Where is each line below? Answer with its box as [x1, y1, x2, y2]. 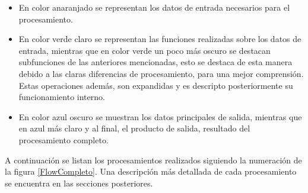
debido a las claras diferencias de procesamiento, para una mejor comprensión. [18, 67, 304, 79]
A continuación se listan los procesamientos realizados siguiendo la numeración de [5, 153, 302, 166]
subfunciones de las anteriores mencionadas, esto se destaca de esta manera [18, 56, 293, 68]
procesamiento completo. [18, 133, 109, 146]
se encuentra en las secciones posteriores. [5, 176, 153, 189]
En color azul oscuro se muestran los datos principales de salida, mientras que [18, 110, 302, 123]
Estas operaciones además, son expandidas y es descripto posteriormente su [18, 79, 293, 91]
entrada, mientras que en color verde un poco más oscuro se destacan [18, 44, 271, 56]
